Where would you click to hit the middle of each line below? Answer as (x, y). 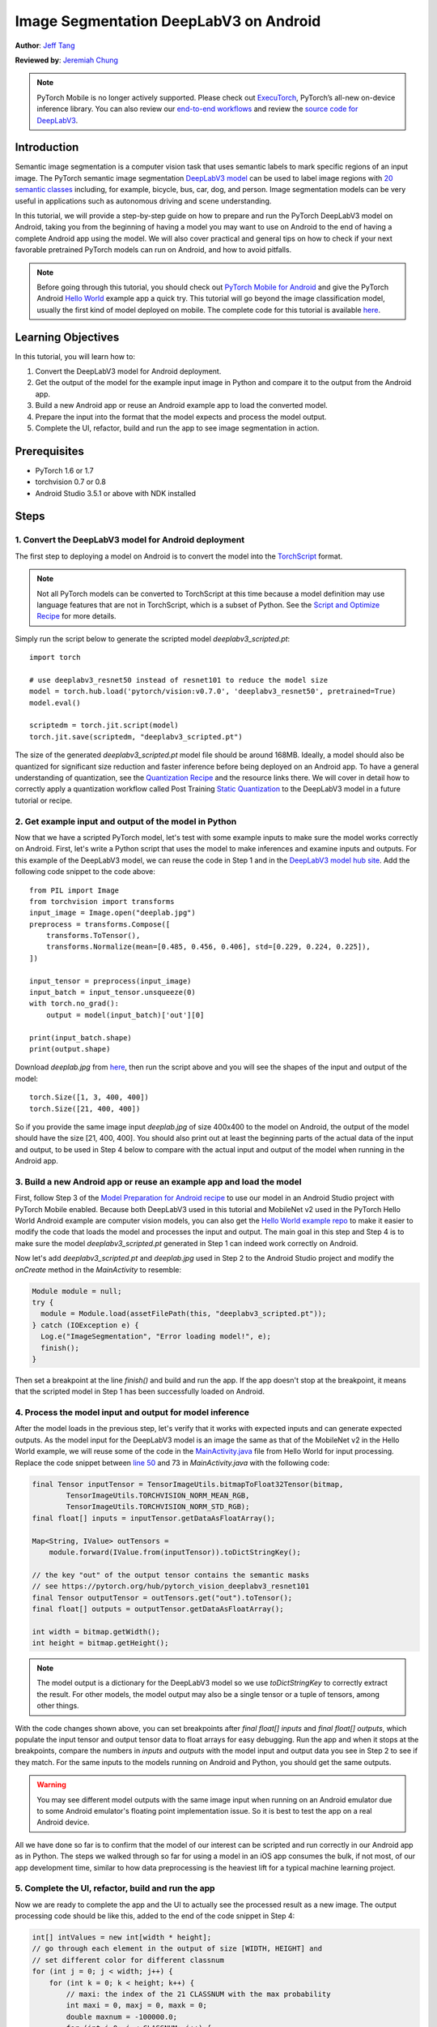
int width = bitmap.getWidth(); (96, 1631)
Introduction (47, 147)
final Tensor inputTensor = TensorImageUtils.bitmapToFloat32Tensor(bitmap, (188, 1484)
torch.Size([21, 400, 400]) (85, 1108)
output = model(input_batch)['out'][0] (125, 1015)
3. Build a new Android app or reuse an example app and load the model (158, 1181)
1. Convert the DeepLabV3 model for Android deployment (130, 540)
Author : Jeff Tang (45, 45)
